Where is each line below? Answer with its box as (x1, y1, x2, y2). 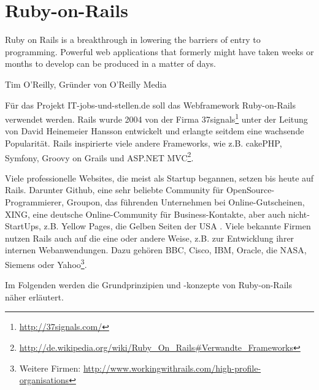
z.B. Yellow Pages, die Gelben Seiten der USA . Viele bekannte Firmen (44, 220, 311, 232)
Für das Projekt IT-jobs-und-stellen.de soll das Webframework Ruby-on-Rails (5, 98, 296, 111)
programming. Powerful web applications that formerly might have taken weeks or (5, 45, 314, 58)
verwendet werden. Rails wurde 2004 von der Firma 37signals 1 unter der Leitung (5, 111, 308, 125)
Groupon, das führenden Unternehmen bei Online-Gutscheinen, (66, 195, 305, 208)
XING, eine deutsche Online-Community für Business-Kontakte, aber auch (5, 207, 286, 220)
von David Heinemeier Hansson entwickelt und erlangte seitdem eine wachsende (5, 124, 304, 137)
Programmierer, (5, 195, 64, 208)
